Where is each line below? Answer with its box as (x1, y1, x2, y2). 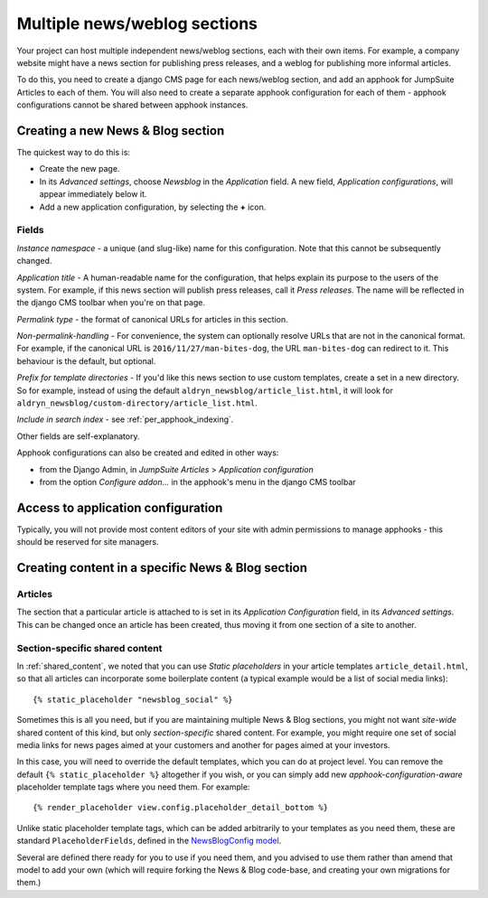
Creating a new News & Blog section (16, 123, 225, 138)
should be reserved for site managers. (16, 537, 159, 547)
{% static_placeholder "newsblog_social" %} (33, 694, 234, 705)
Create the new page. (39, 164, 120, 174)
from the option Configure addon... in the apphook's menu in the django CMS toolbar (39, 476, 356, 487)
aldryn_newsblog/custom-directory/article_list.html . (16, 398, 258, 408)
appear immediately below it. (39, 189, 147, 200)
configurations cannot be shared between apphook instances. (16, 99, 249, 110)
